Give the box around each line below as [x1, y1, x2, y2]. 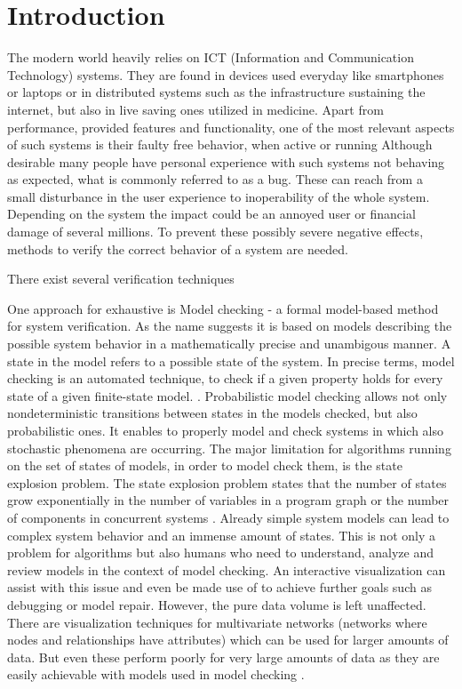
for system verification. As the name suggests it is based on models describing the [7, 316, 452, 335]
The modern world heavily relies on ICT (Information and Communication [7, 48, 414, 67]
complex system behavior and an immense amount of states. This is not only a [7, 525, 435, 544]
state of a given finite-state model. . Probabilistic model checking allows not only [7, 386, 448, 405]
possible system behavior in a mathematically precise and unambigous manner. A [7, 334, 451, 353]
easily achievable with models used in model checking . [7, 665, 305, 684]
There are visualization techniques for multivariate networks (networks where [7, 613, 427, 631]
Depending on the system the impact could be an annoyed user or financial [7, 204, 416, 223]
